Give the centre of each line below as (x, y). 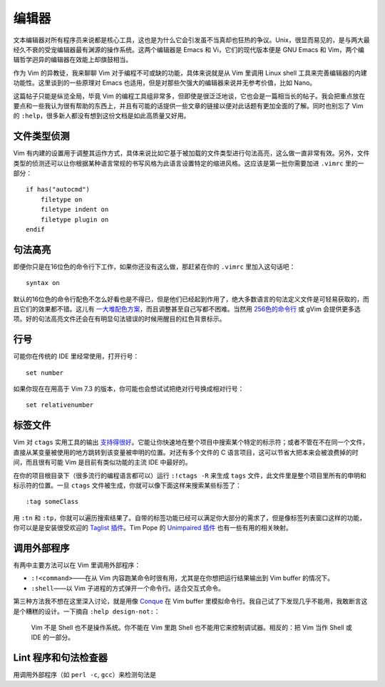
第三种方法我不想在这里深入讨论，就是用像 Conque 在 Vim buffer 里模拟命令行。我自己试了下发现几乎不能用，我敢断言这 (190, 601)
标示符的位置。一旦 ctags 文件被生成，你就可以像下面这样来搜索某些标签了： (128, 485)
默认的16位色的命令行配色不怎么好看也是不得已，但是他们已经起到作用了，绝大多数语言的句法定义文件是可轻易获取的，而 (191, 299)
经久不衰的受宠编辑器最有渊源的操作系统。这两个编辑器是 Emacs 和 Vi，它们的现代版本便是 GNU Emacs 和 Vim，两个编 (189, 49)
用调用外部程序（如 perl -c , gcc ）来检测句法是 (85, 675)
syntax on (43, 283)
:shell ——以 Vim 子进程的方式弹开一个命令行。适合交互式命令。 (128, 588)
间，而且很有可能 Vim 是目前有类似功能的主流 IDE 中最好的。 (102, 463)
